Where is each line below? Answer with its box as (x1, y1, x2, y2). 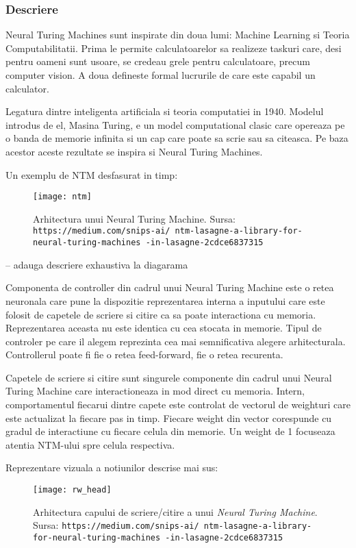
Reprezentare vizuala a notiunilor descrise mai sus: (5, 460, 218, 475)
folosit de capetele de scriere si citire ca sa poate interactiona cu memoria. (5, 307, 316, 321)
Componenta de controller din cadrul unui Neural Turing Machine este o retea (5, 280, 334, 295)
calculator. (5, 81, 49, 95)
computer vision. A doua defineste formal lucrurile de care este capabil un (5, 68, 316, 82)
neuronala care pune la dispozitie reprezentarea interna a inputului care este (5, 293, 325, 308)
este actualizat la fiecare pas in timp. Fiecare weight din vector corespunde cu (5, 410, 332, 425)
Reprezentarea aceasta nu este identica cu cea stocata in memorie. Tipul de (5, 321, 322, 335)
